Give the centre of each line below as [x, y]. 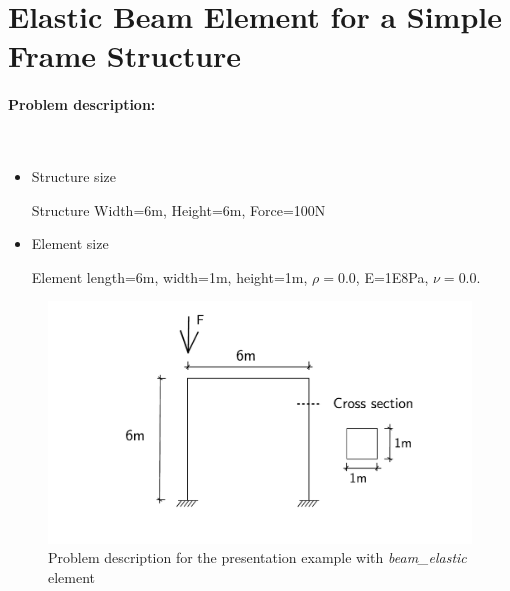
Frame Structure [125, 55]
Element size [70, 243]
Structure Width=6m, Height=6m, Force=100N [178, 209]
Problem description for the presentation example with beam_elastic [257, 557]
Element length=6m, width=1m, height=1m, [169, 276]
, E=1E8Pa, [392, 276]
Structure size [73, 175]
